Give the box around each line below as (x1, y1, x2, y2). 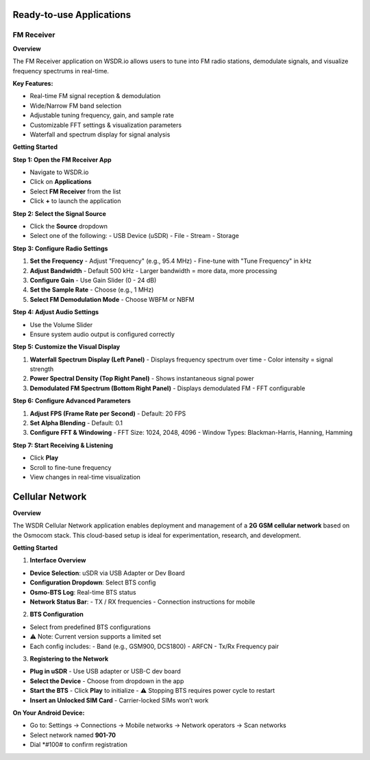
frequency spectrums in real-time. (12, 67, 110, 75)
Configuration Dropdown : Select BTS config (29, 578, 156, 586)
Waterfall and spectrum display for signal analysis (29, 130, 171, 139)
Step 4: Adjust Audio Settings (12, 308, 99, 316)
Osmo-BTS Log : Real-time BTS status (29, 588, 136, 596)
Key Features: (12, 79, 53, 87)
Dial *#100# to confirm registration (29, 741, 128, 749)
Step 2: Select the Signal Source (12, 209, 106, 217)
